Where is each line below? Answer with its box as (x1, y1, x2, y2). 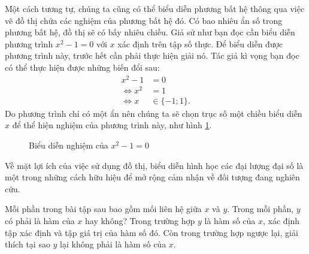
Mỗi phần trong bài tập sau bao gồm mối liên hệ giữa (5, 202, 202, 215)
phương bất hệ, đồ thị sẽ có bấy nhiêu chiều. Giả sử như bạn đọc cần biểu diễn (5, 26, 295, 38)
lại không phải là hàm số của (60, 238, 166, 250)
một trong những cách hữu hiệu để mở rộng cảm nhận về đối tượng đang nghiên (5, 171, 300, 183)
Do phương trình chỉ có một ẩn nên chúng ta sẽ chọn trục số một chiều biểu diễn (5, 107, 302, 119)
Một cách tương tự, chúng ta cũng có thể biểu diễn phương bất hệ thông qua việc (5, 2, 305, 14)
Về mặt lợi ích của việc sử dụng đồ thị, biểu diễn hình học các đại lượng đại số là (5, 159, 304, 171)
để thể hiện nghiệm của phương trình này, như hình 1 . (12, 119, 212, 131)
